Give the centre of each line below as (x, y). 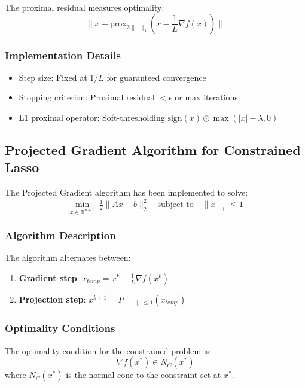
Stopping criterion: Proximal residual (87, 97)
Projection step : (52, 299)
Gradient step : (49, 277)
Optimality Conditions (60, 328)
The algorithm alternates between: (68, 258)
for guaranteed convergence (156, 77)
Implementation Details (63, 55)
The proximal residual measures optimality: (85, 7)
